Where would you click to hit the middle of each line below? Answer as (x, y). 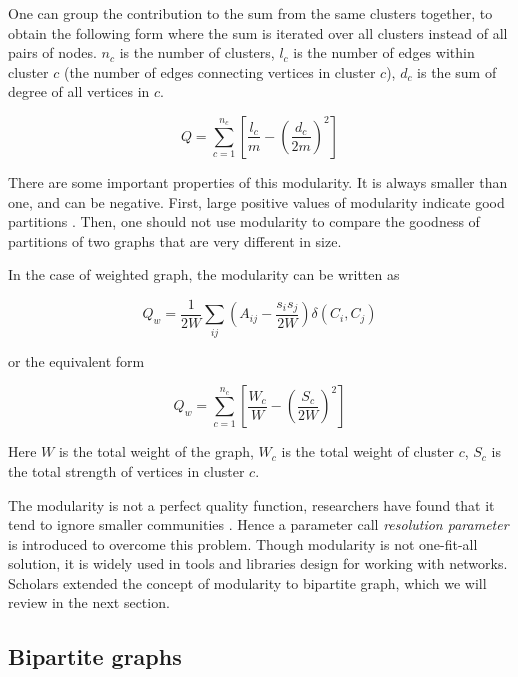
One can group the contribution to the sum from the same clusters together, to (250, 13)
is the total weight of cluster (367, 451)
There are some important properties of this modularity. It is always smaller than (258, 181)
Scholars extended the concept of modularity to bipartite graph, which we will (247, 582)
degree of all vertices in (79, 91)
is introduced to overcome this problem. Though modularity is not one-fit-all (243, 543)
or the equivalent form (76, 360)
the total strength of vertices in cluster (126, 470)
